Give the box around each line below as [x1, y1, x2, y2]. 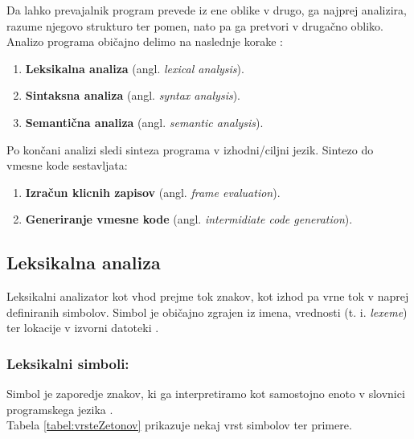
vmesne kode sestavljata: [6, 157, 128, 174]
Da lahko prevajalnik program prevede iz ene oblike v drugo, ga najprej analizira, [6, 2, 407, 18]
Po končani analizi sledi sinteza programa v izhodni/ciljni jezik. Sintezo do [6, 141, 374, 158]
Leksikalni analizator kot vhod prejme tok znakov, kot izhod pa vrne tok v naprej [6, 288, 409, 305]
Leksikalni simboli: [6, 353, 129, 373]
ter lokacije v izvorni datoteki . [6, 319, 159, 336]
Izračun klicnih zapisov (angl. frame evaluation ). [25, 183, 281, 200]
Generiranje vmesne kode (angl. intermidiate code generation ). [25, 211, 353, 228]
